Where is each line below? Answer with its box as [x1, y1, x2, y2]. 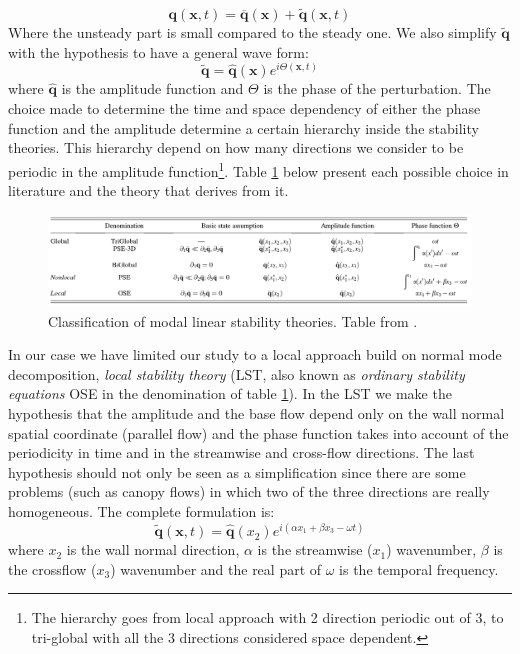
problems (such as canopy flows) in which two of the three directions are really [8, 481, 490, 502]
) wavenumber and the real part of [110, 558, 322, 579]
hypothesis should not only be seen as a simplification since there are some [8, 461, 466, 482]
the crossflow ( [8, 558, 97, 579]
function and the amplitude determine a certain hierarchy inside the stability [8, 117, 479, 138]
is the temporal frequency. [339, 558, 499, 579]
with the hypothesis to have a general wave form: [8, 41, 309, 62]
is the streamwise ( [257, 539, 373, 560]
